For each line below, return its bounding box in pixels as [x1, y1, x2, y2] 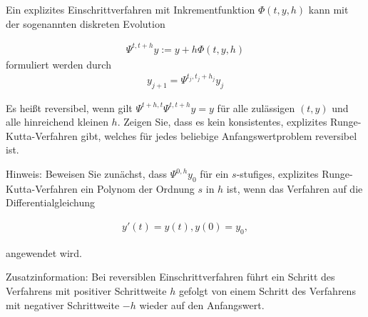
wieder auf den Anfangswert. [139, 297, 265, 312]
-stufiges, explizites [236, 166, 319, 181]
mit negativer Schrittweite [6, 297, 120, 312]
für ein [200, 166, 229, 181]
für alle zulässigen [217, 100, 295, 115]
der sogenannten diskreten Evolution [6, 16, 165, 31]
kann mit [308, 2, 349, 16]
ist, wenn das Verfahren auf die [226, 181, 363, 196]
